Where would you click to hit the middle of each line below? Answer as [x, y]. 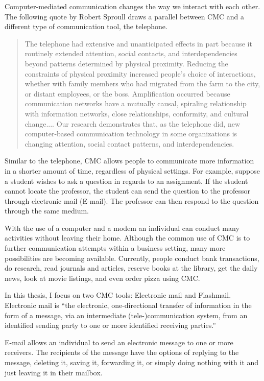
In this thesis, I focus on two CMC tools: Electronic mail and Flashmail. [118, 295]
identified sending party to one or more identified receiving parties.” [110, 325]
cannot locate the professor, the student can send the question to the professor [127, 191]
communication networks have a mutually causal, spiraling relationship [136, 103]
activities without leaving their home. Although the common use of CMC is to [127, 238]
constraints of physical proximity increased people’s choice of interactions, [140, 73]
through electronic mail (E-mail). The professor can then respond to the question [132, 200]
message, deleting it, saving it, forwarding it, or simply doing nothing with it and [132, 362]
